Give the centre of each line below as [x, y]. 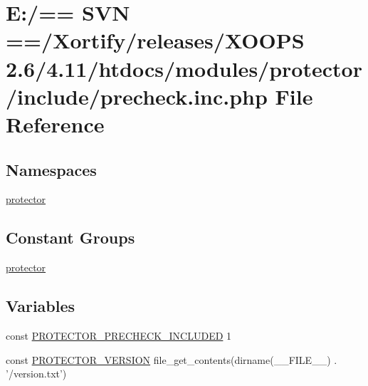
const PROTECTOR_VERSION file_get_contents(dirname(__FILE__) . [172, 359]
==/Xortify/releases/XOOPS [155, 40]
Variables [41, 306]
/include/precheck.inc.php [137, 96]
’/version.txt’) [36, 374]
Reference [55, 124]
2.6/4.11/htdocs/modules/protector [184, 68]
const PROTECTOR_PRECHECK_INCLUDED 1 [119, 335]
